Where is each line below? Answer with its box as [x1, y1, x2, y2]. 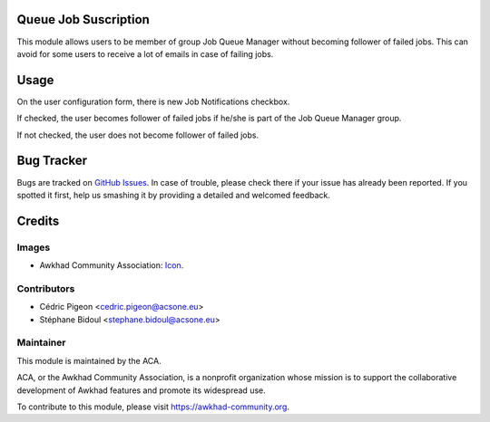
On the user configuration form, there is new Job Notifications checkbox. [16, 96, 290, 107]
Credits [16, 213, 60, 228]
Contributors [16, 282, 75, 294]
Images [16, 241, 51, 254]
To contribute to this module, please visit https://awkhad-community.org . [16, 401, 290, 412]
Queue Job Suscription [16, 12, 150, 27]
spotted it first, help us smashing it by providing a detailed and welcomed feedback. [16, 189, 330, 200]
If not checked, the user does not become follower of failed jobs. [16, 129, 259, 140]
